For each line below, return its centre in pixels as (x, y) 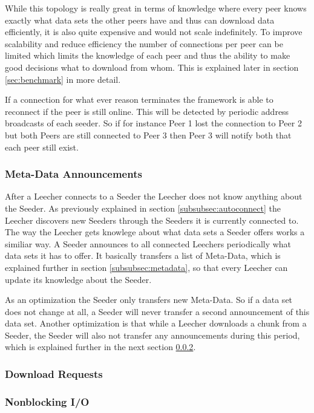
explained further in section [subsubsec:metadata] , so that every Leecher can (146, 267)
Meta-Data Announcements (74, 174)
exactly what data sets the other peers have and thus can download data (140, 20)
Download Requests (54, 373)
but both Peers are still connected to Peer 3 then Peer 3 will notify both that (148, 135)
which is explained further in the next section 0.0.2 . (100, 347)
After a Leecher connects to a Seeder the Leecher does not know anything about (154, 196)
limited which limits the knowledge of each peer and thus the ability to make (148, 55)
